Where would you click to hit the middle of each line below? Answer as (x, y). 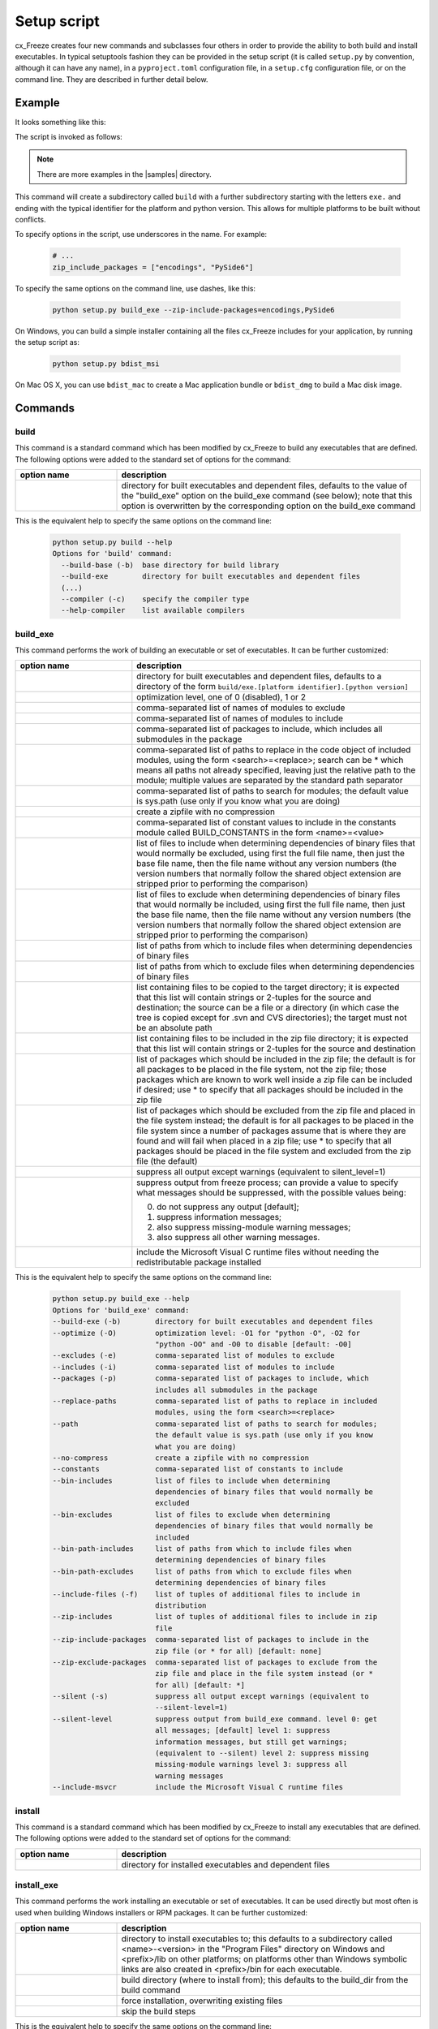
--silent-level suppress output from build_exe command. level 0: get (215, 1719)
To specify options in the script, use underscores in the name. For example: (141, 235)
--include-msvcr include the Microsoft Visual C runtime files (198, 1787)
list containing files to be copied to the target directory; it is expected (268, 988)
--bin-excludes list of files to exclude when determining (191, 1514)
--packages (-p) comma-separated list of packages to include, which (210, 1379)
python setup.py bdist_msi (106, 364)
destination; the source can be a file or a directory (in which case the (268, 1008)
